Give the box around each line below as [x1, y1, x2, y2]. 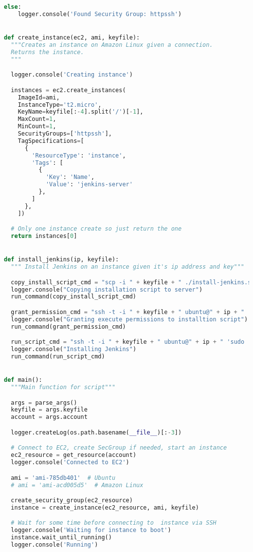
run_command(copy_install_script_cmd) [11, 293, 137, 300]
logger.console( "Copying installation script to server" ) [11, 286, 203, 293]
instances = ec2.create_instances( [11, 86, 126, 94]
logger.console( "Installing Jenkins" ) [11, 346, 137, 353]
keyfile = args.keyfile [11, 406, 88, 414]
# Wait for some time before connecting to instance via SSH [11, 519, 217, 527]
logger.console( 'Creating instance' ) [11, 71, 133, 79]
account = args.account [11, 414, 88, 421]
